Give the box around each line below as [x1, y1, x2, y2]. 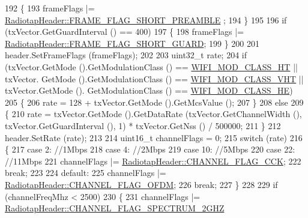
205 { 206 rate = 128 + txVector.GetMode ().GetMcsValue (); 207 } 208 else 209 [5, 95, 304, 108]
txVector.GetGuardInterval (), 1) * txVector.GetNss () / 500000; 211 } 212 [5, 119, 281, 132]
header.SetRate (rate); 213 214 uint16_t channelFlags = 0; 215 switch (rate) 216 [5, 131, 303, 144]
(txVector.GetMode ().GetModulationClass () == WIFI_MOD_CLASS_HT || [5, 60, 298, 73]
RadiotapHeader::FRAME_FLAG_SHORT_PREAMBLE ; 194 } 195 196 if [5, 13, 287, 26]
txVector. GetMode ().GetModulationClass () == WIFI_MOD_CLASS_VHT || [5, 72, 304, 85]
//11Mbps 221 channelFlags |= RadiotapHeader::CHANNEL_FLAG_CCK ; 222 [5, 154, 301, 167]
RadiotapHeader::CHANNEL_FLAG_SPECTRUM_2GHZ [5, 202, 225, 214]
